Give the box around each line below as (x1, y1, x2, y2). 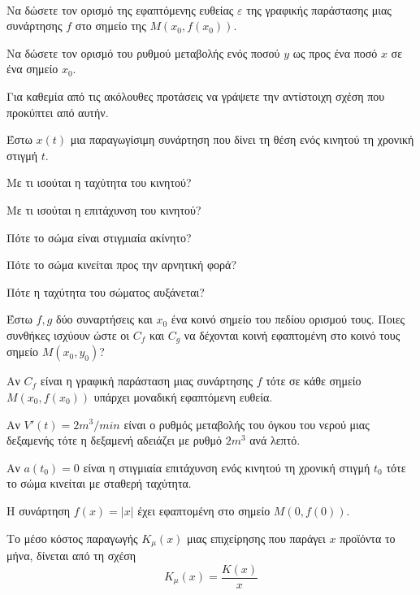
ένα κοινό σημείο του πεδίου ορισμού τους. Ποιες (171, 311, 405, 328)
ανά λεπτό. (249, 432, 301, 449)
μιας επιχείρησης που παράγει (187, 529, 326, 546)
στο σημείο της (75, 17, 146, 34)
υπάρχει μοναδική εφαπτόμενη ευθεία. (93, 388, 273, 405)
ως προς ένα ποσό (292, 44, 378, 61)
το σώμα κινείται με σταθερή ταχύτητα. (6, 475, 192, 492)
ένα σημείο (6, 60, 58, 77)
